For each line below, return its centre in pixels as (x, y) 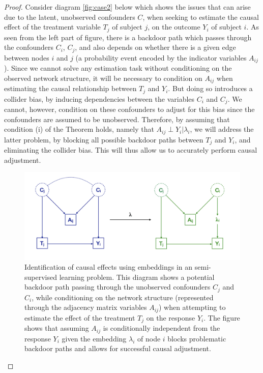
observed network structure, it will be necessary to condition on (103, 78)
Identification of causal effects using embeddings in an (109, 267)
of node (149, 338)
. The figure (222, 317)
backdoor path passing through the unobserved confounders (118, 287)
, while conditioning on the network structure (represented (123, 297)
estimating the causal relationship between (70, 88)
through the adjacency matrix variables (86, 307)
